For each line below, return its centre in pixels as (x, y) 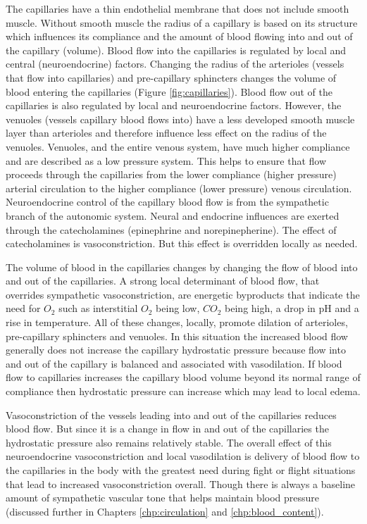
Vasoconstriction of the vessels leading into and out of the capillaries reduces (171, 414)
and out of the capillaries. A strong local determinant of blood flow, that (163, 281)
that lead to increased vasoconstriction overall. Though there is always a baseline (181, 484)
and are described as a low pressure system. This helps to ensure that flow (166, 160)
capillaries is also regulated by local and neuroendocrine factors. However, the (174, 105)
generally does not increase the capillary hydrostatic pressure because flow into (176, 350)
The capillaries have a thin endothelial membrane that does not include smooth (178, 8)
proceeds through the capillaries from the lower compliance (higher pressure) (171, 174)
